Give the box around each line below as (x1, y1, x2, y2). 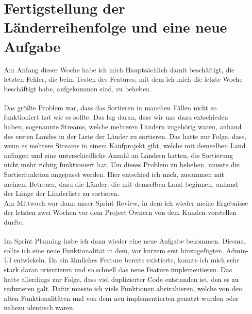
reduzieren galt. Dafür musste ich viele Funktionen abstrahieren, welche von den (4, 283, 242, 294)
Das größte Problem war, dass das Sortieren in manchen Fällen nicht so (4, 102, 217, 112)
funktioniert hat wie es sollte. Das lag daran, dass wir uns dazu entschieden (4, 112, 228, 122)
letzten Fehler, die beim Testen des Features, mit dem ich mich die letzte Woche (4, 74, 243, 84)
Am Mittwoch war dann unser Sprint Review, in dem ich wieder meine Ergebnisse (4, 197, 248, 208)
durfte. (4, 217, 24, 227)
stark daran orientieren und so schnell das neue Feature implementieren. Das (4, 264, 232, 274)
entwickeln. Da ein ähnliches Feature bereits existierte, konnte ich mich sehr (14, 255, 239, 265)
